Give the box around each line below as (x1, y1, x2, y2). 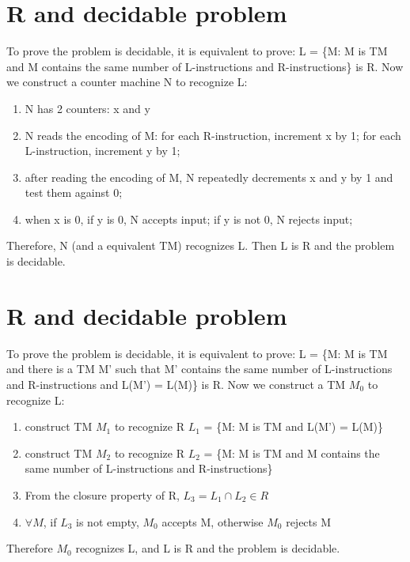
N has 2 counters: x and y (25, 100, 150, 116)
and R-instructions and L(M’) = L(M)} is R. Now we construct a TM (6, 375, 346, 392)
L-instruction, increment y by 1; (25, 142, 180, 159)
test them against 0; (25, 184, 123, 201)
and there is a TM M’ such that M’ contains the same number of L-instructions (6, 360, 393, 377)
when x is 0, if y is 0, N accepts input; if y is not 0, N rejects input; (25, 210, 353, 227)
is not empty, (76, 513, 139, 530)
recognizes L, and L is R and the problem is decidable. (75, 540, 340, 556)
